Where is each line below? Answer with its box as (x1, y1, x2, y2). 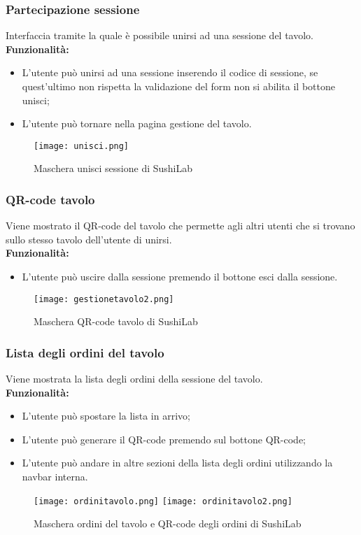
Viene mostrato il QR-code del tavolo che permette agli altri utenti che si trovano (6, 218, 355, 233)
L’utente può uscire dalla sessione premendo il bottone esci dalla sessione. (22, 269, 338, 284)
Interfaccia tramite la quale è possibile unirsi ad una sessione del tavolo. (6, 28, 314, 43)
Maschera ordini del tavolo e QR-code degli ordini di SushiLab (34, 516, 302, 531)
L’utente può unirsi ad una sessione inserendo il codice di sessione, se (22, 65, 318, 80)
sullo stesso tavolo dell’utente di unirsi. (6, 231, 172, 246)
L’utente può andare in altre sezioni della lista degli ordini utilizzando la (22, 455, 333, 470)
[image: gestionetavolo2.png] (34, 294, 174, 304)
